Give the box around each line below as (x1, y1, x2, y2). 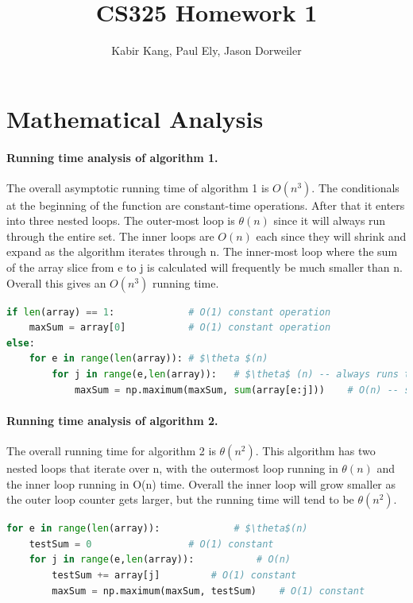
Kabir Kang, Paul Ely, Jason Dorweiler (111, 42, 302, 59)
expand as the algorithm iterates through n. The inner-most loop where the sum (6, 243, 398, 260)
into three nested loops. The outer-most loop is (6, 212, 235, 229)
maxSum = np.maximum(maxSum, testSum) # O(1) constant (52, 585, 365, 597)
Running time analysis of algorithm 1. (6, 149, 218, 165)
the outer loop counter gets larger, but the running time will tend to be (6, 491, 354, 508)
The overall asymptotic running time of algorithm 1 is (6, 179, 269, 195)
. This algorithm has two (255, 443, 376, 459)
